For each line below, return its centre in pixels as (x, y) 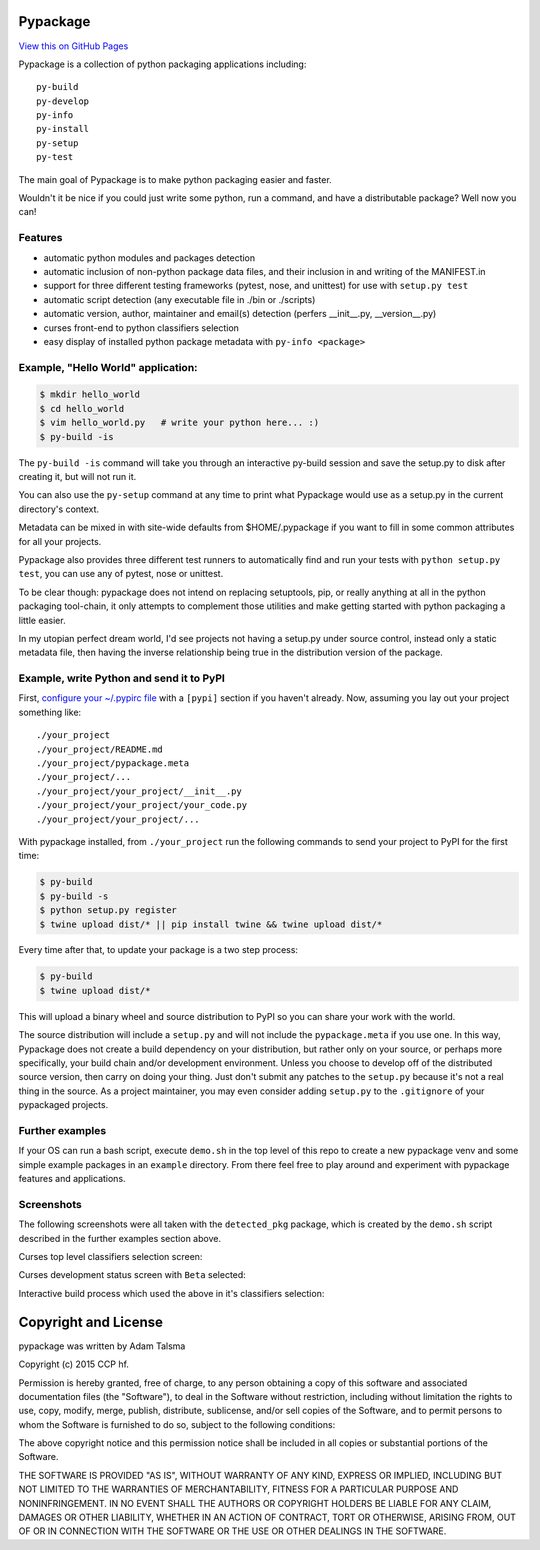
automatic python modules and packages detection (149, 257)
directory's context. (59, 509)
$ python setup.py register (108, 910)
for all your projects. (60, 541)
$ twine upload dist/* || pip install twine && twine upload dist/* (211, 924)
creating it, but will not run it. (77, 476)
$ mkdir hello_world (89, 394)
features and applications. (72, 1179)
